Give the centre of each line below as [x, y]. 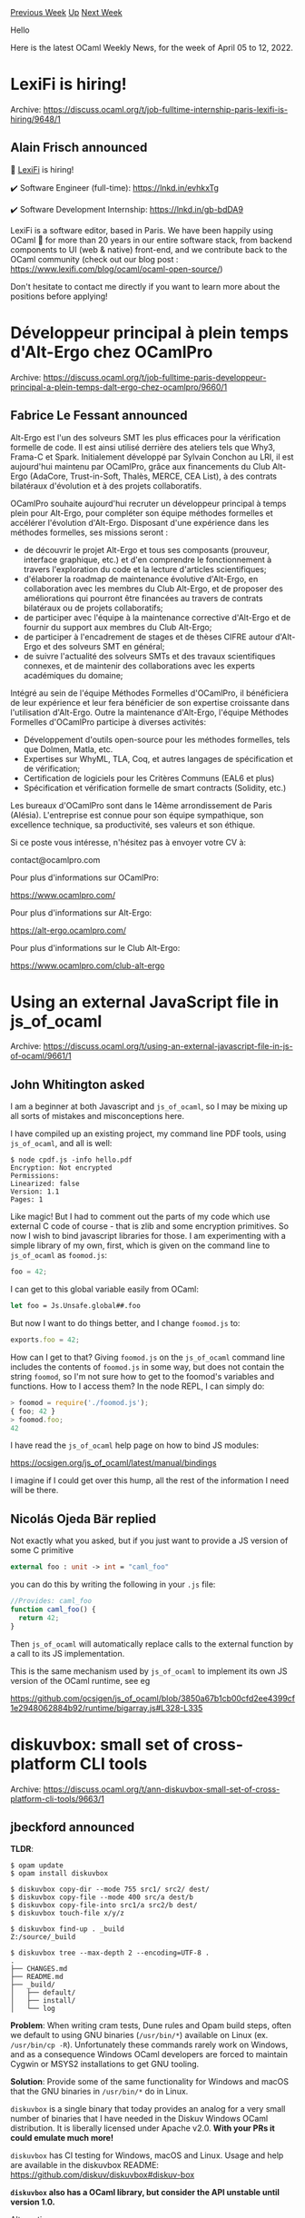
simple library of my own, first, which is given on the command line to [140, 1245]
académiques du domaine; [73, 675]
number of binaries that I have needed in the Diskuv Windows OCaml [139, 2119]
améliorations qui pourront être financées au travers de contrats [143, 598]
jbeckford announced [73, 1827]
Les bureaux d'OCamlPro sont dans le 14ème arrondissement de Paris [142, 805]
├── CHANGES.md [39, 1969]
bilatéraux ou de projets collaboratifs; [93, 608]
